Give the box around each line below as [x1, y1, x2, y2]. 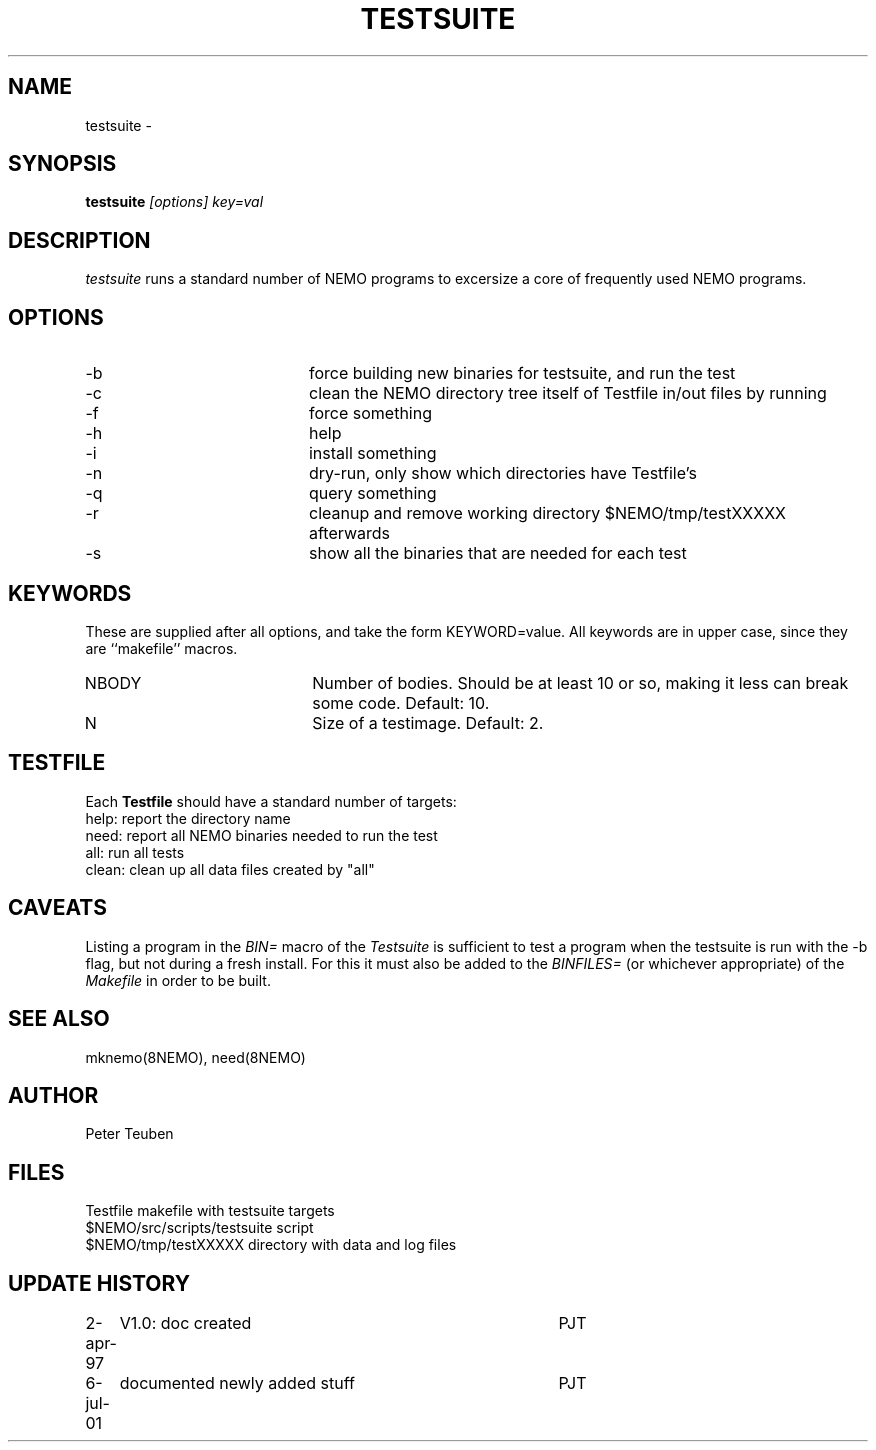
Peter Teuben [85, 1125, 174, 1143]
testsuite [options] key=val [85, 193, 264, 211]
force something [308, 403, 432, 424]
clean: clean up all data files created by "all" [85, 860, 375, 878]
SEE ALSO [8, 1006, 110, 1032]
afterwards [308, 523, 390, 544]
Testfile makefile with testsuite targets [85, 1202, 335, 1220]
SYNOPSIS [8, 151, 117, 177]
